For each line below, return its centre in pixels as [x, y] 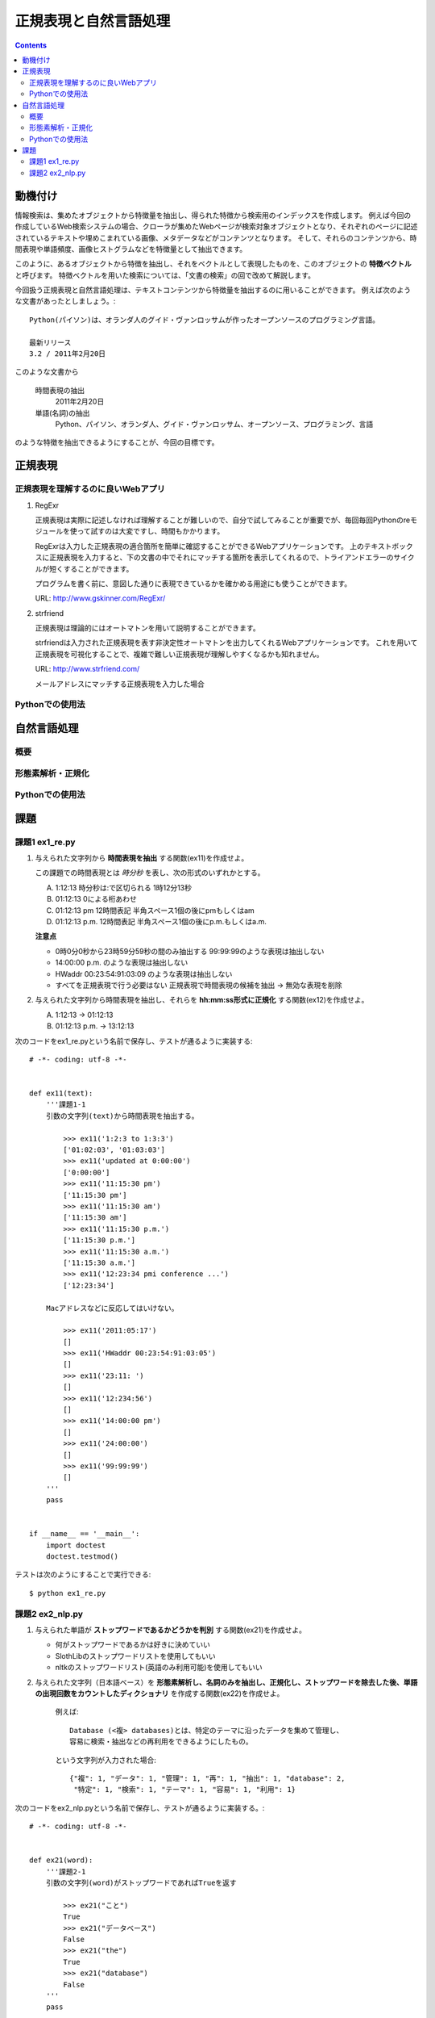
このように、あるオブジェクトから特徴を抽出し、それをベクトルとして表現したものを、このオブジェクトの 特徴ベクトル [213, 264]
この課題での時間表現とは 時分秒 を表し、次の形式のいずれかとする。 [150, 873]
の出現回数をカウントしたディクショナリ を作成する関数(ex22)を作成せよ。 [159, 1693]
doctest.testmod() [82, 1557]
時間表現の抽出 [60, 390]
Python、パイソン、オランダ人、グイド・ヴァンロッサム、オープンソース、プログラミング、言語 [214, 424]
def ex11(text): [61, 1093]
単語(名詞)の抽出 [62, 412]
